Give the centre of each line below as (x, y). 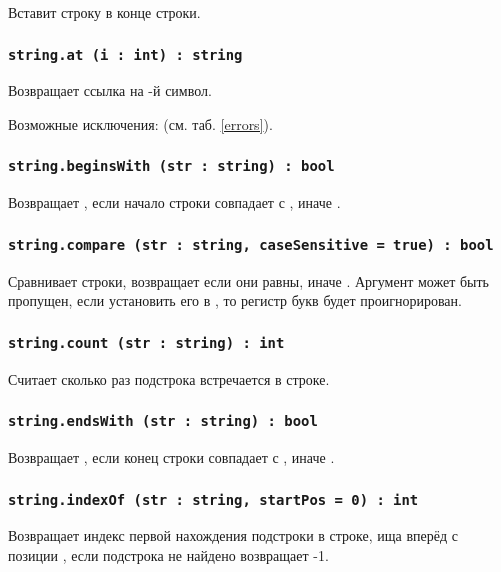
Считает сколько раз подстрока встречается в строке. (169, 378)
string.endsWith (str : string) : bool (163, 421)
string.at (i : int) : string (125, 54)
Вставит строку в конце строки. (104, 12)
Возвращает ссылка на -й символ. (110, 90)
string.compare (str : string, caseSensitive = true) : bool (251, 244)
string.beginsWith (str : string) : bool (171, 166)
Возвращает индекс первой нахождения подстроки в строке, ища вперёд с (233, 535)
